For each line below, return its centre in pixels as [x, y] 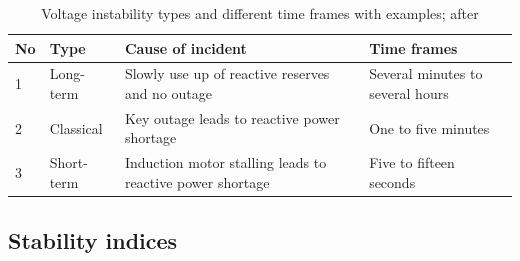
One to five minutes [429, 127]
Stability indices [93, 240]
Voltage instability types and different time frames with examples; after [260, 13]
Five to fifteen [412, 162]
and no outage [168, 93]
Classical [76, 127]
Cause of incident [185, 47]
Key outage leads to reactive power [232, 117]
